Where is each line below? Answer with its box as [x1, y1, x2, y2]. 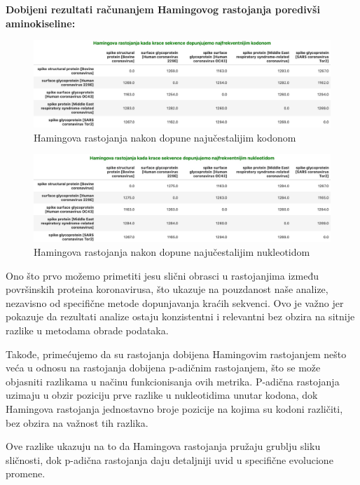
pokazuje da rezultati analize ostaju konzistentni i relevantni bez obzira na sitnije [6, 309, 355, 324]
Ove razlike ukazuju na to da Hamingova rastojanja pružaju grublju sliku [6, 439, 321, 453]
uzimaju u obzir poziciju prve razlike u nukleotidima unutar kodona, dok [6, 388, 318, 402]
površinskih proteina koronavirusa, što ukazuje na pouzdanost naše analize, [6, 282, 328, 296]
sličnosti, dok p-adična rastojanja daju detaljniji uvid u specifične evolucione [6, 452, 333, 467]
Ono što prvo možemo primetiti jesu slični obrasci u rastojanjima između [6, 268, 319, 282]
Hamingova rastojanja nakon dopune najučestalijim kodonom [34, 130, 296, 144]
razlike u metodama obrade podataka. [6, 323, 169, 338]
